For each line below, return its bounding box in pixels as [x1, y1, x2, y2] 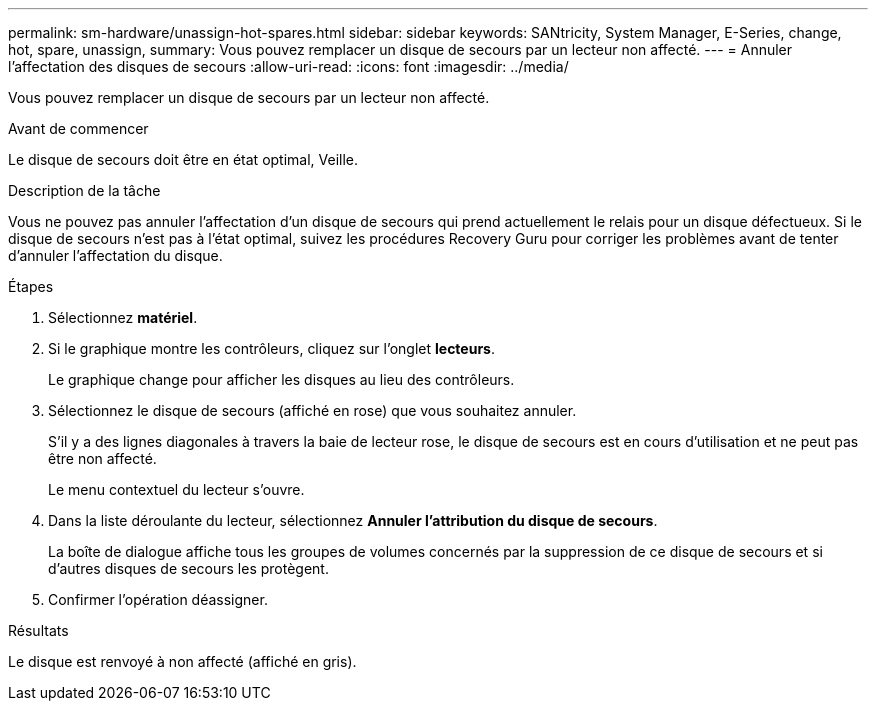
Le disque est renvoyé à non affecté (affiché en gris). [8, 653, 357, 670]
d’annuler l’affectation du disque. [8, 247, 223, 264]
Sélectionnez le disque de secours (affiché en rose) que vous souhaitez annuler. [48, 402, 577, 419]
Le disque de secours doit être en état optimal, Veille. [8, 151, 359, 168]
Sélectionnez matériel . [48, 309, 198, 326]
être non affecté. [48, 450, 157, 467]
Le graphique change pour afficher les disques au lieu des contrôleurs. [48, 371, 515, 388]
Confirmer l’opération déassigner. [48, 591, 268, 608]
